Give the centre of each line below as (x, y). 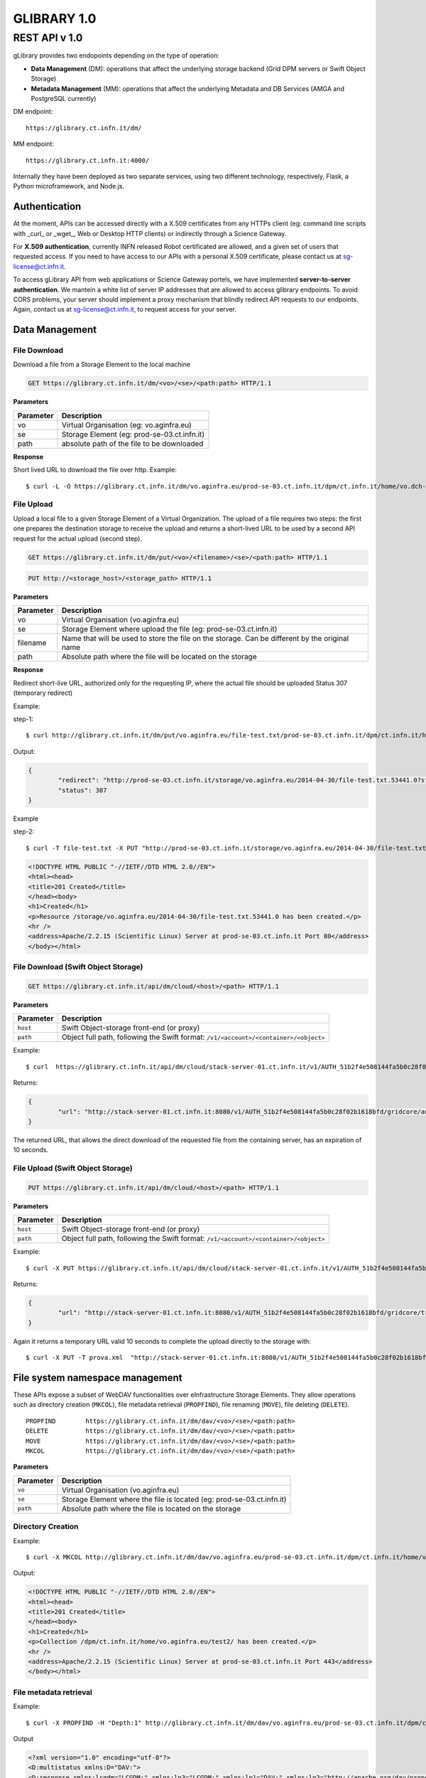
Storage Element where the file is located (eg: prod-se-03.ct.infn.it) (174, 1499)
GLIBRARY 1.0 (55, 18)
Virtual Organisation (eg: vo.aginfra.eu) (126, 425)
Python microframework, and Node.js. (69, 186)
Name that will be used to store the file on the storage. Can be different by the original (205, 639)
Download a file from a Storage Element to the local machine (102, 364)
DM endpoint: (33, 112)
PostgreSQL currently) (64, 98)
